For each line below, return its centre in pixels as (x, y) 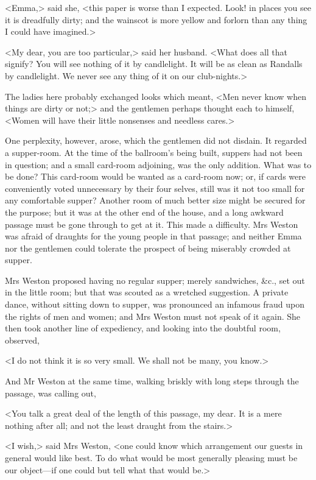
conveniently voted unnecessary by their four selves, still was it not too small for (155, 188)
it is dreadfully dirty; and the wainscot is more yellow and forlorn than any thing (156, 19)
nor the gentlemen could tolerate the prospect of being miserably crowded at (148, 248)
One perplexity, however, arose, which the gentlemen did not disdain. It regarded (156, 140)
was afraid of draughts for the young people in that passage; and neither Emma (153, 236)
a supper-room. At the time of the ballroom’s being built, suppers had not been (154, 152)
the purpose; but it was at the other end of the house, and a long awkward (144, 212)
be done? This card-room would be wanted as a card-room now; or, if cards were (155, 176)
